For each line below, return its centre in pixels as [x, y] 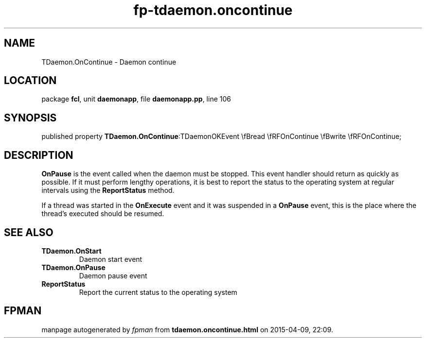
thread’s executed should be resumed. [103, 214]
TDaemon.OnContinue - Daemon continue [109, 62]
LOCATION [30, 81]
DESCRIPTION [39, 155]
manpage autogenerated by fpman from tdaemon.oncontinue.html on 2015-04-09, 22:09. [187, 329]
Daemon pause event [113, 275]
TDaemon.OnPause [73, 267]
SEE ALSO [29, 232]
